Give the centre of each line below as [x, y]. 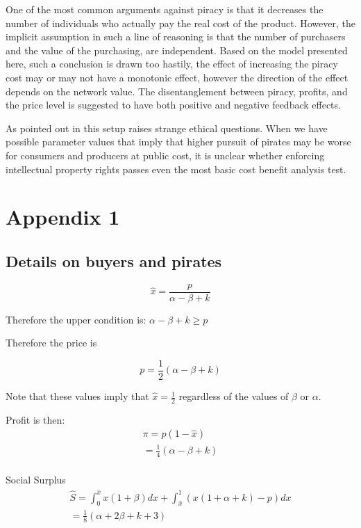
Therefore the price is [51, 343]
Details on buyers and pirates [114, 261]
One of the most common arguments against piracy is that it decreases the [165, 9]
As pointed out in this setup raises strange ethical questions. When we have [167, 128]
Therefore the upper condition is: [76, 319]
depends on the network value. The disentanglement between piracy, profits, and [177, 91]
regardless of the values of [234, 396]
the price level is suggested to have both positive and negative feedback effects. [173, 105]
